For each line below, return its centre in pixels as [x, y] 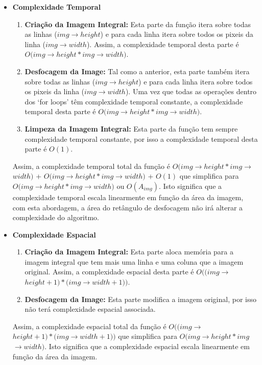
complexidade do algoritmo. [56, 217]
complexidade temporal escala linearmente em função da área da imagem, [128, 197]
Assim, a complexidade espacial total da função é [89, 326]
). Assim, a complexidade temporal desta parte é [163, 44]
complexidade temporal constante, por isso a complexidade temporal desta [141, 138]
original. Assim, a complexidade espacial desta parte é [109, 272]
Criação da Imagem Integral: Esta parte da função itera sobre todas [138, 24]
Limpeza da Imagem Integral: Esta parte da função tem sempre [131, 128]
